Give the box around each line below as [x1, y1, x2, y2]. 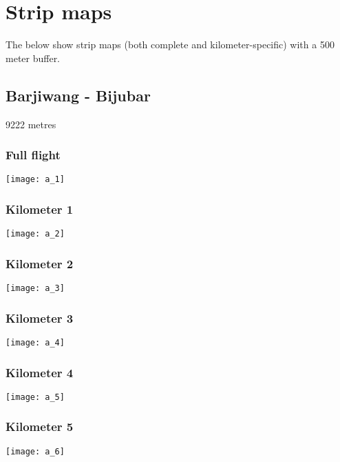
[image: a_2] [6, 229, 65, 239]
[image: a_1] [6, 174, 65, 185]
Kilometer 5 [6, 418, 74, 435]
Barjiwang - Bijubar [6, 84, 151, 106]
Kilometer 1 [6, 200, 74, 217]
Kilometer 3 [6, 309, 74, 326]
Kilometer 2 [6, 254, 74, 272]
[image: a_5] [6, 392, 65, 402]
